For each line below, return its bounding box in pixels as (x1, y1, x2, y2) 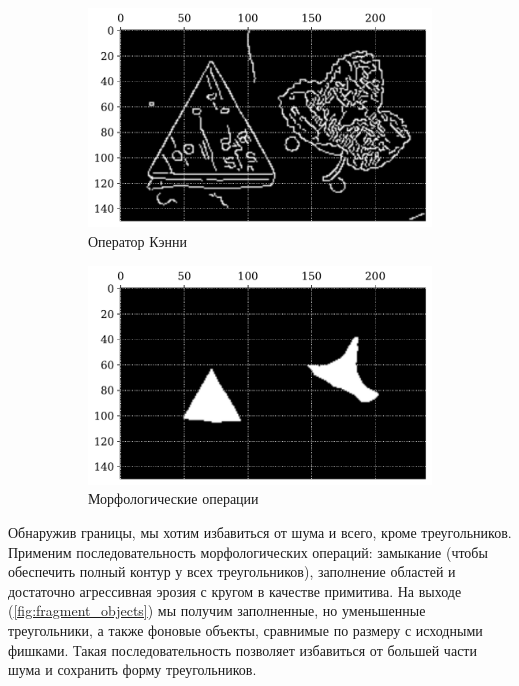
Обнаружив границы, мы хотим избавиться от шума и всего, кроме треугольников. (8, 522, 512, 543)
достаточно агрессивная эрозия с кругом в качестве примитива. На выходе (8, 580, 462, 601)
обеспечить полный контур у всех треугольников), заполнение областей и (8, 561, 456, 582)
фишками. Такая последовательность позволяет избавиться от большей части (8, 639, 477, 660)
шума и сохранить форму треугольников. (8, 659, 257, 680)
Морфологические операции (88, 488, 259, 509)
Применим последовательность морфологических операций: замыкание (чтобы (8, 541, 488, 562)
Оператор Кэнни (88, 230, 187, 251)
